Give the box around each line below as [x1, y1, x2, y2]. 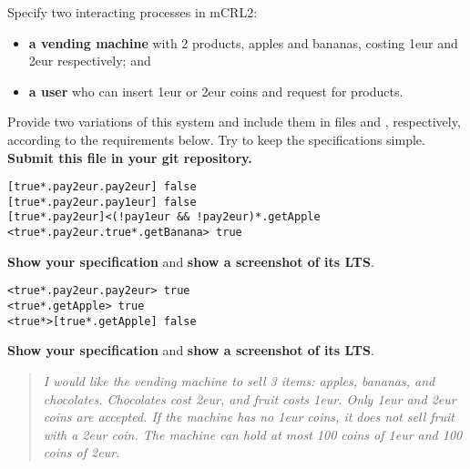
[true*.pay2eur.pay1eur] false [7, 195, 197, 209]
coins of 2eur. [43, 443, 120, 462]
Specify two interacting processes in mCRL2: [7, 3, 258, 21]
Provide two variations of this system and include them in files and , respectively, [7, 112, 461, 131]
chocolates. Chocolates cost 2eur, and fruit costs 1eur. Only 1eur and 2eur [43, 389, 456, 408]
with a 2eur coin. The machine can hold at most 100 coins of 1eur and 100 [43, 424, 463, 444]
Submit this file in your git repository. [7, 148, 252, 167]
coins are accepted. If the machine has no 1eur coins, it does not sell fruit [43, 407, 455, 426]
